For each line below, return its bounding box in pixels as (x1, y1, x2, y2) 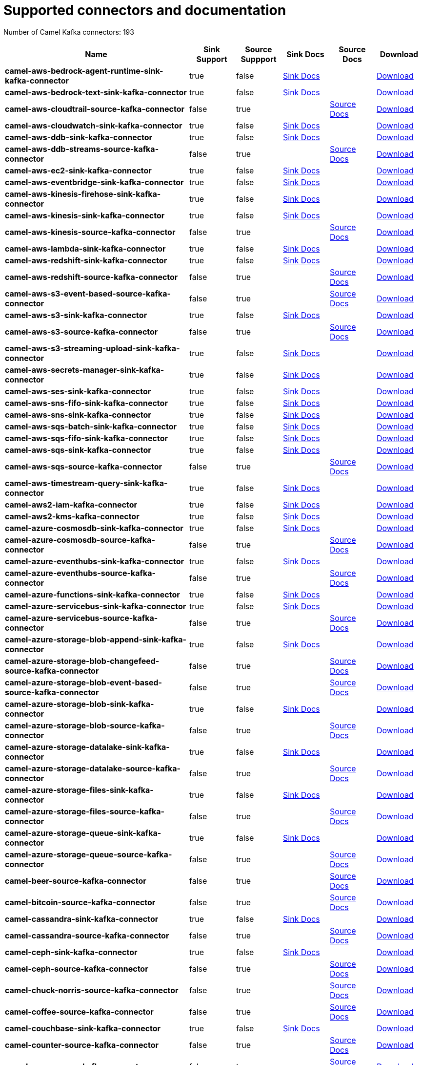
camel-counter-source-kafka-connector (5, 1040, 159, 1050)
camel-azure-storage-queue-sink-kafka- (5, 828, 161, 838)
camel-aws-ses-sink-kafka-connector (5, 386, 151, 396)
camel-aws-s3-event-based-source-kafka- (5, 288, 171, 298)
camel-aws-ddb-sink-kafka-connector (5, 132, 153, 142)
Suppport (241, 54, 277, 64)
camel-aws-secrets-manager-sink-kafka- (5, 364, 164, 375)
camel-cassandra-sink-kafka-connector (5, 914, 159, 924)
